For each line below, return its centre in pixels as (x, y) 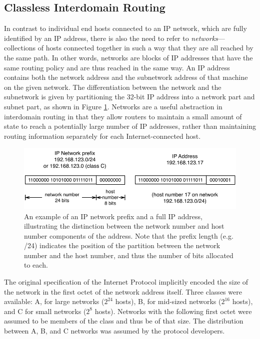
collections (20, 48)
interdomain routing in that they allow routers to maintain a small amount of (123, 116)
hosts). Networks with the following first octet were (173, 311)
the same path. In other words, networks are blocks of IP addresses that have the (128, 57)
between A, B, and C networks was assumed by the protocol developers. (114, 331)
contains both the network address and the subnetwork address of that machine (126, 77)
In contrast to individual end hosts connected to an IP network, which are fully (125, 28)
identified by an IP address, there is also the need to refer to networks (111, 38)
